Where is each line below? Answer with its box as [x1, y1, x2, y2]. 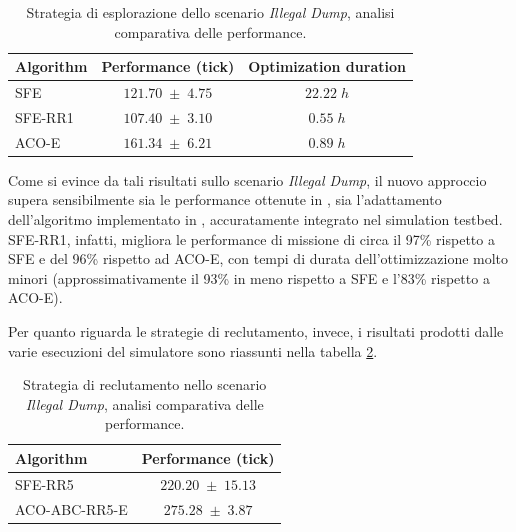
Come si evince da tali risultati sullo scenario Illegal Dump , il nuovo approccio [8, 169, 487, 190]
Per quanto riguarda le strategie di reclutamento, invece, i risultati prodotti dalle [8, 320, 504, 341]
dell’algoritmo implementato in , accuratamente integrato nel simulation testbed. [8, 209, 503, 229]
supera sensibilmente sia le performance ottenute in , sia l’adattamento [8, 189, 442, 210]
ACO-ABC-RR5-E [15, 498, 128, 519]
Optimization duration [248, 56, 406, 77]
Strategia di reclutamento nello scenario [23, 374, 267, 395]
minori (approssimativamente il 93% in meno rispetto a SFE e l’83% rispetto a [8, 267, 490, 288]
